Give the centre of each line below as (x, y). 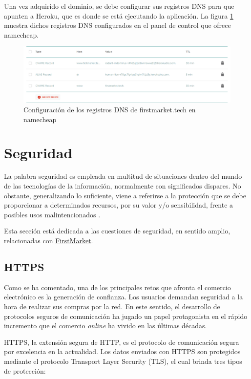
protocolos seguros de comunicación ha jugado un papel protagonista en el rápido (126, 316)
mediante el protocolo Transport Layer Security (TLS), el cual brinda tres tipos (123, 361)
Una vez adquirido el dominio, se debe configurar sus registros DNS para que (119, 6)
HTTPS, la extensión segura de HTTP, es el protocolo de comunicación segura (122, 342)
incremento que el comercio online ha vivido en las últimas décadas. (105, 326)
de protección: (25, 370)
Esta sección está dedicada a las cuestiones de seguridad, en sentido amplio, (117, 231)
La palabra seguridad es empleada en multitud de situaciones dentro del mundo (123, 176)
